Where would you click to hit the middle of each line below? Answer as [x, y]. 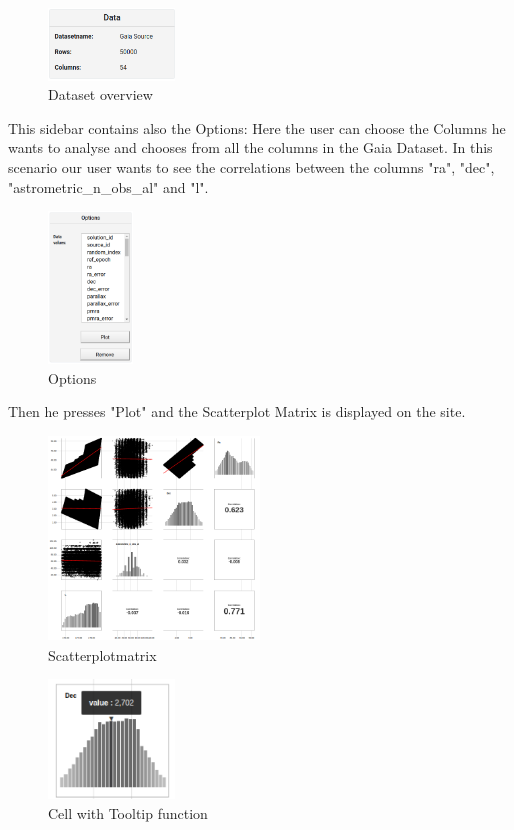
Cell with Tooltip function [128, 813]
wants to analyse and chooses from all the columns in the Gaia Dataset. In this [250, 147]
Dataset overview [100, 94]
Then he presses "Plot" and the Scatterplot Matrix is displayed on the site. [237, 411]
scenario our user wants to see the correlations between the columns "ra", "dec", [251, 166]
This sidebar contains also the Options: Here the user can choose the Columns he [257, 127]
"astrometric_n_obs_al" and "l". [108, 186]
